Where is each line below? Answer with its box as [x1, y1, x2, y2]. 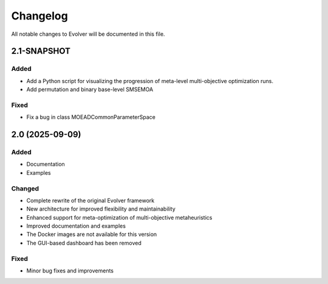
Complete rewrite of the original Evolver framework [26, 197, 155, 204]
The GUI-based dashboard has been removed [26, 239, 142, 246]
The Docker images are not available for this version [26, 231, 157, 238]
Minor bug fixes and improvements [26, 267, 114, 274]
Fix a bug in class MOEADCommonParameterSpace [26, 113, 156, 121]
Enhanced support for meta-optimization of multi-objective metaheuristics [26, 214, 213, 221]
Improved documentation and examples [26, 222, 126, 230]
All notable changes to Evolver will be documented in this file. [11, 30, 165, 38]
